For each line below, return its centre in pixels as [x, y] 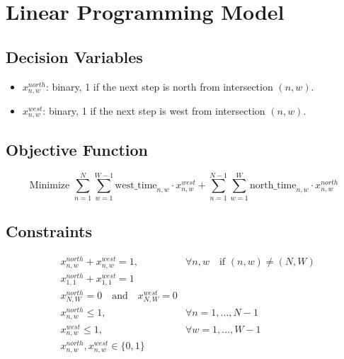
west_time [136, 186]
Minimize [50, 186]
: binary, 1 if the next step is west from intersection [154, 111]
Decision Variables [74, 56]
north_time [273, 186]
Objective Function [77, 149]
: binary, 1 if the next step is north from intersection [159, 86]
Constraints [49, 231]
